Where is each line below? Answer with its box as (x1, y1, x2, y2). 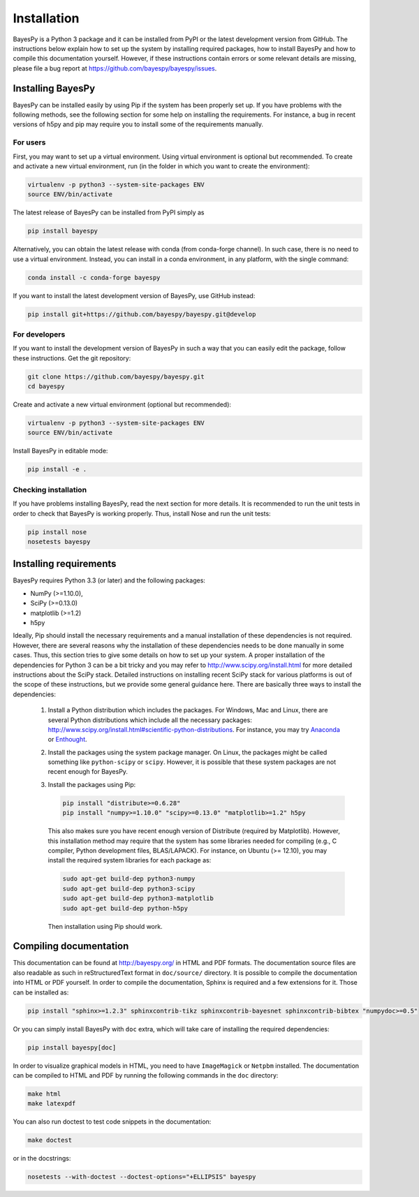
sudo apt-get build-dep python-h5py (62, 904, 189, 912)
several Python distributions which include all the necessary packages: (47, 716, 253, 724)
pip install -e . (27, 465, 87, 473)
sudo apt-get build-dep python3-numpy (62, 875, 196, 883)
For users (13, 138, 46, 147)
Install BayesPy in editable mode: (13, 447, 108, 455)
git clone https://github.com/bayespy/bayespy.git (27, 372, 205, 381)
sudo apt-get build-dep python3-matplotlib (62, 895, 214, 902)
